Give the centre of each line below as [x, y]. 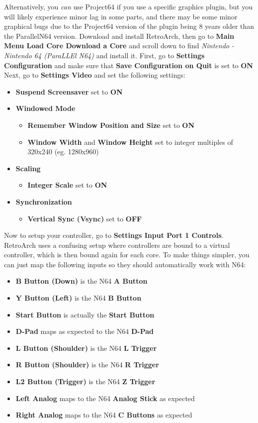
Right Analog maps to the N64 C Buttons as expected [104, 415]
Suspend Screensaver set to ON [69, 91]
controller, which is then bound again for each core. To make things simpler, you [127, 255]
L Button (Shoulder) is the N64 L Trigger [86, 348]
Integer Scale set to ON [67, 185]
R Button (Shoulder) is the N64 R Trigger [87, 365]
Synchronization [44, 201]
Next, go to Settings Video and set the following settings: [95, 75]
